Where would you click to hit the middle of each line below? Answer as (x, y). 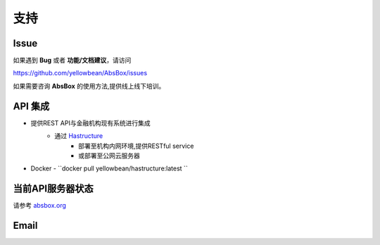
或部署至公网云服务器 (109, 156)
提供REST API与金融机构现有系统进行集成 (90, 122)
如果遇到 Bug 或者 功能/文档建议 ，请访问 (72, 61)
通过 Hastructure (79, 136)
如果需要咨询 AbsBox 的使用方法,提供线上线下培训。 (89, 86)
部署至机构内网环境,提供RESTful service (136, 146)
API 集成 (31, 106)
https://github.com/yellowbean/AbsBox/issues (80, 73)
